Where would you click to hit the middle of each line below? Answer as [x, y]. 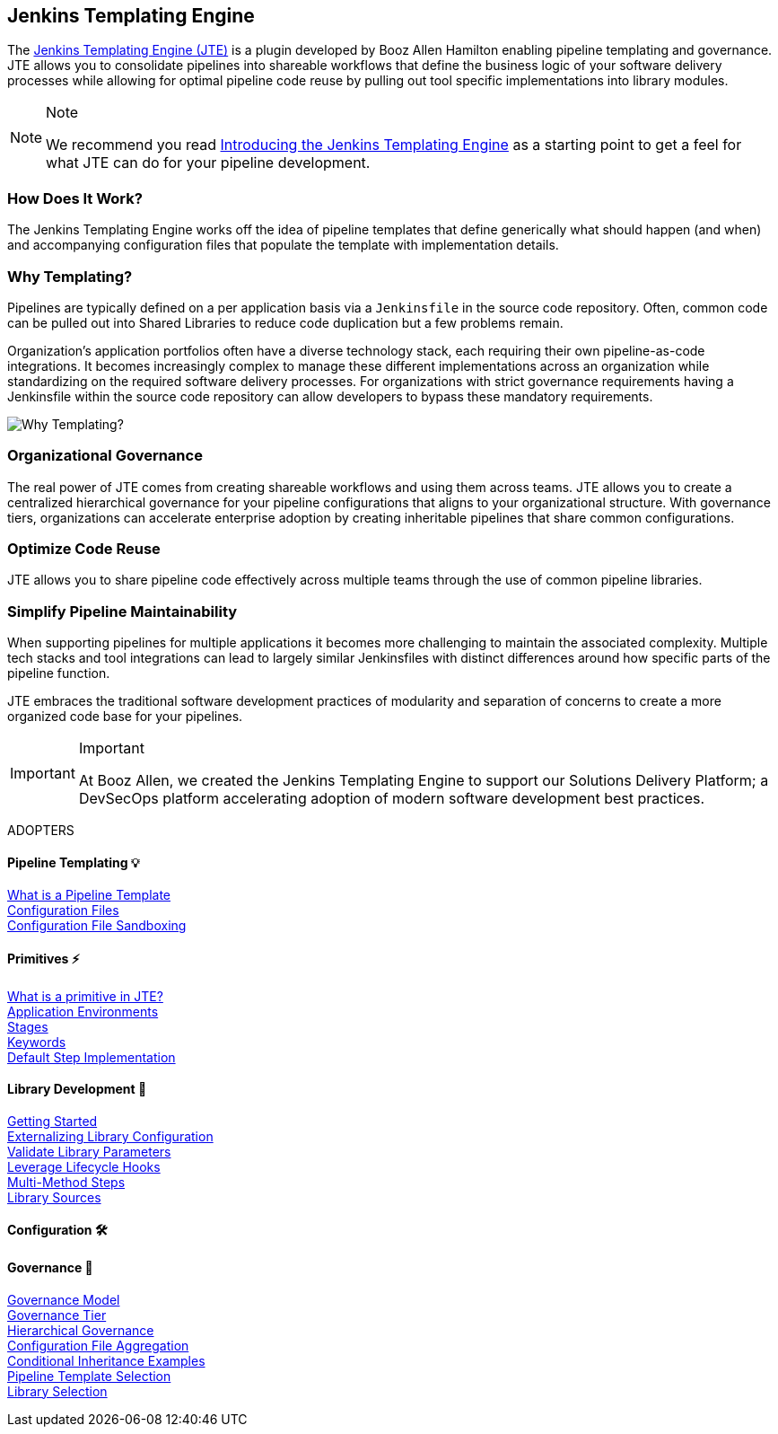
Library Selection [57, 1391]
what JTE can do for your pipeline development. [208, 163]
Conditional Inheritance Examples [106, 1360]
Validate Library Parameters [89, 1151]
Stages [28, 1026]
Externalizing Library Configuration [110, 1136]
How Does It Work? [75, 198]
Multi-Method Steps [66, 1182]
